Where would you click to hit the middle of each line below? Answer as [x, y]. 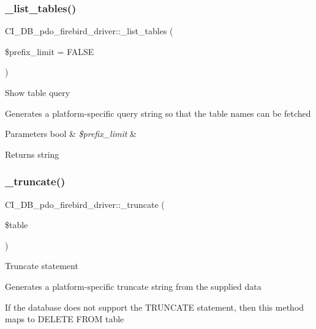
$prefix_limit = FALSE [50, 51]
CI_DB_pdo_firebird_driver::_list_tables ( [89, 31]
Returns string [32, 154]
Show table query [38, 92]
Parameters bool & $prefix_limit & [71, 134]
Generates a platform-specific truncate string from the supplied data [133, 286]
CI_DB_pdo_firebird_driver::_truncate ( [85, 204]
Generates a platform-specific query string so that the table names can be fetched [158, 113]
